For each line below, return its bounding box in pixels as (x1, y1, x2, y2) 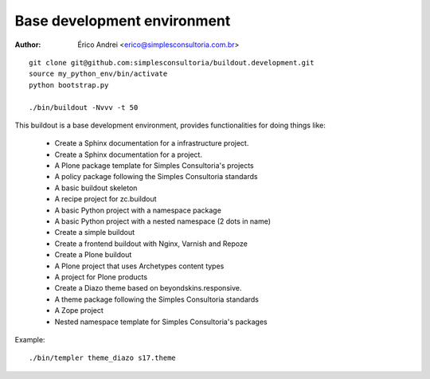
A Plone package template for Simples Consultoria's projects (54, 161, 254, 170)
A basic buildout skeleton (54, 183, 138, 193)
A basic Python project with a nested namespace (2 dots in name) (54, 217, 271, 226)
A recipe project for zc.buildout (54, 194, 157, 204)
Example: (14, 334, 45, 344)
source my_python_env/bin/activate (29, 69, 168, 79)
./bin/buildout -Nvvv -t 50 (29, 103, 139, 111)
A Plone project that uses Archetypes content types (54, 261, 225, 271)
